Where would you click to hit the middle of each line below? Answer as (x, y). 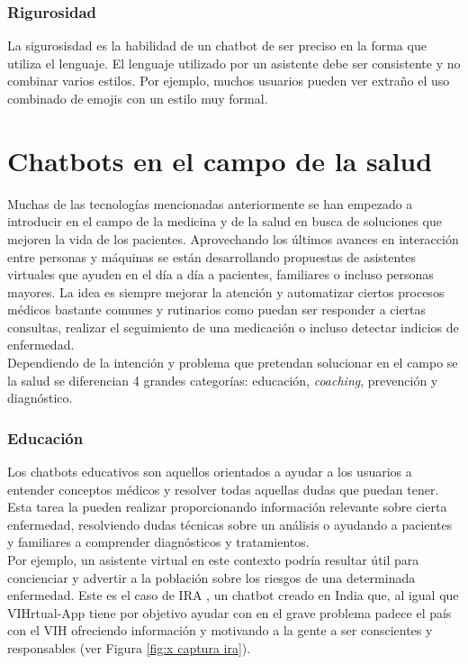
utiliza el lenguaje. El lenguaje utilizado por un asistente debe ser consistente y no (234, 63)
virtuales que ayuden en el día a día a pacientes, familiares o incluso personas (220, 274)
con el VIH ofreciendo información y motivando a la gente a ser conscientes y (220, 630)
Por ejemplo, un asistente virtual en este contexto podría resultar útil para (213, 560)
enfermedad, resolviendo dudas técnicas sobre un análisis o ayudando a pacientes (230, 524)
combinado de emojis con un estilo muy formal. (138, 98)
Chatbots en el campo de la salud (220, 160)
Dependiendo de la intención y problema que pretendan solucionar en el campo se (233, 363)
